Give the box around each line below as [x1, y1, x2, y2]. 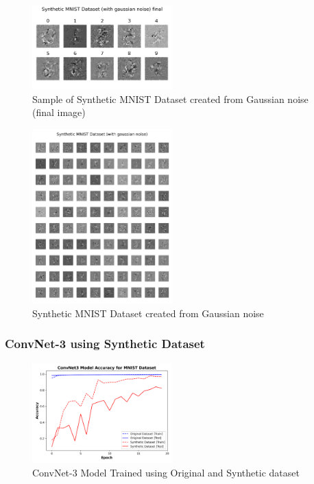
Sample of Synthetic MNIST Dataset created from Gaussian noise [32, 91, 309, 106]
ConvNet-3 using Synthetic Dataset [5, 335, 205, 352]
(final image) [32, 105, 86, 119]
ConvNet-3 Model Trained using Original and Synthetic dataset [32, 465, 300, 479]
